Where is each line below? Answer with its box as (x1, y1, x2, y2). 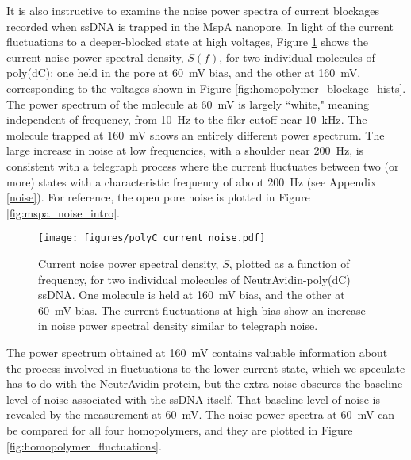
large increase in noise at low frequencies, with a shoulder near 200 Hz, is (6, 142, 364, 159)
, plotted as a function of (229, 255, 350, 271)
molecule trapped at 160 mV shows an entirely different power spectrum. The (6, 126, 385, 143)
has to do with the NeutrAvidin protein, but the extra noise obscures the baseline (6, 375, 403, 392)
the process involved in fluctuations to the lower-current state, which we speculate (6, 359, 405, 376)
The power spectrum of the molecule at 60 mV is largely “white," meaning (6, 95, 369, 112)
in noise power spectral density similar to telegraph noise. (38, 317, 318, 334)
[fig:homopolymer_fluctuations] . (6, 437, 162, 454)
